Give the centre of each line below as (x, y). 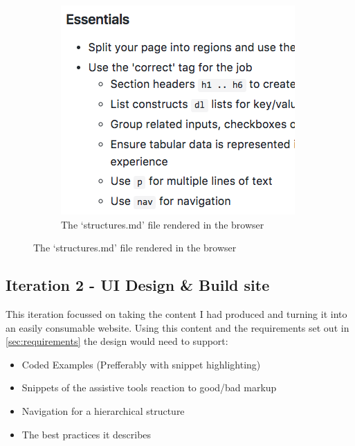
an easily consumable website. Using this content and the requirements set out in (177, 327)
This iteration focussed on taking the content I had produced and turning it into (176, 313)
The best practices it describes (87, 434)
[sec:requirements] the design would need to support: (117, 341)
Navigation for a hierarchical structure (103, 410)
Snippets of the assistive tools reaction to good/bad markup (149, 387)
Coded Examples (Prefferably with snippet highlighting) (141, 364)
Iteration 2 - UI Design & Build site (138, 285)
